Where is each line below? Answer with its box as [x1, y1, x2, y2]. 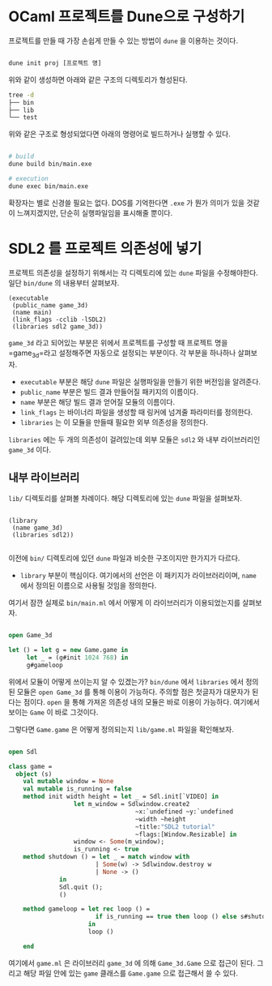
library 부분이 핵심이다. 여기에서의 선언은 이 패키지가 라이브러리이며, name [19, 571, 257, 581]
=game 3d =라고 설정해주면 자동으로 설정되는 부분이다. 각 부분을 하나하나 [8, 348, 236, 359]
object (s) [15, 770, 53, 778]
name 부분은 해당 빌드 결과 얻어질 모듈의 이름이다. [19, 397, 176, 406]
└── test [8, 114, 38, 122]
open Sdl [8, 748, 38, 756]
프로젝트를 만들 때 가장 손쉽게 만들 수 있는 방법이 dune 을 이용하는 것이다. [8, 36, 239, 45]
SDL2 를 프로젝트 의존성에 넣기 [8, 240, 202, 258]
